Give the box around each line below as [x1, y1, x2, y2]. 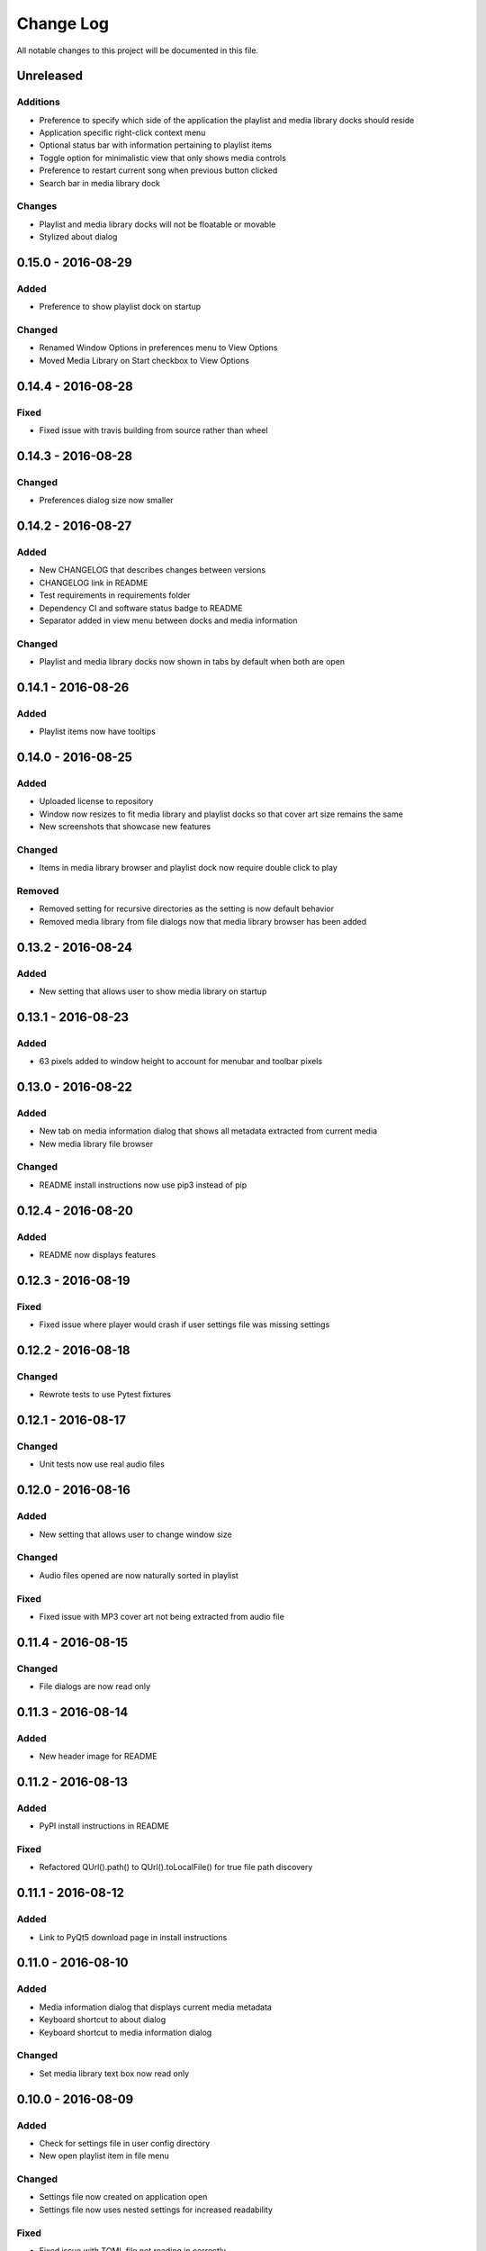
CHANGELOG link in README [39, 577, 148, 588]
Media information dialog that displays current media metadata [39, 2002, 272, 2012]
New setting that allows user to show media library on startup [39, 986, 267, 997]
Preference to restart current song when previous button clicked [39, 165, 278, 176]
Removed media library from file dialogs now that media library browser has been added [39, 916, 367, 927]
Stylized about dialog [39, 231, 118, 242]
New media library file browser [39, 1138, 153, 1149]
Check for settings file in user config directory [39, 2138, 211, 2148]
